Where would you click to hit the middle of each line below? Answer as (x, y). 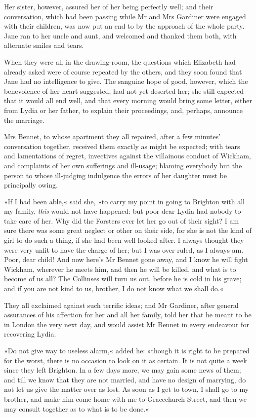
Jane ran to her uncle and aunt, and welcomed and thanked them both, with (120, 35)
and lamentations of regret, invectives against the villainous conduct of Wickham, (128, 156)
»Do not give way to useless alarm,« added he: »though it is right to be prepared (127, 350)
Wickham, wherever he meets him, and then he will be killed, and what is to (120, 269)
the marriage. (24, 120)
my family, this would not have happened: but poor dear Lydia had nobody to (123, 211)
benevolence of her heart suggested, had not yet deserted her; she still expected (124, 91)
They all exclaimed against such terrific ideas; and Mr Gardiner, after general (121, 305)
